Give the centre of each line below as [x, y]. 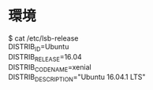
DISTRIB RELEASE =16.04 [45, 58]
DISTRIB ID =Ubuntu [39, 47]
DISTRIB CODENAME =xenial [50, 68]
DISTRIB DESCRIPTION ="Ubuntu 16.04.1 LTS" [77, 78]
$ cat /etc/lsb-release [43, 38]
